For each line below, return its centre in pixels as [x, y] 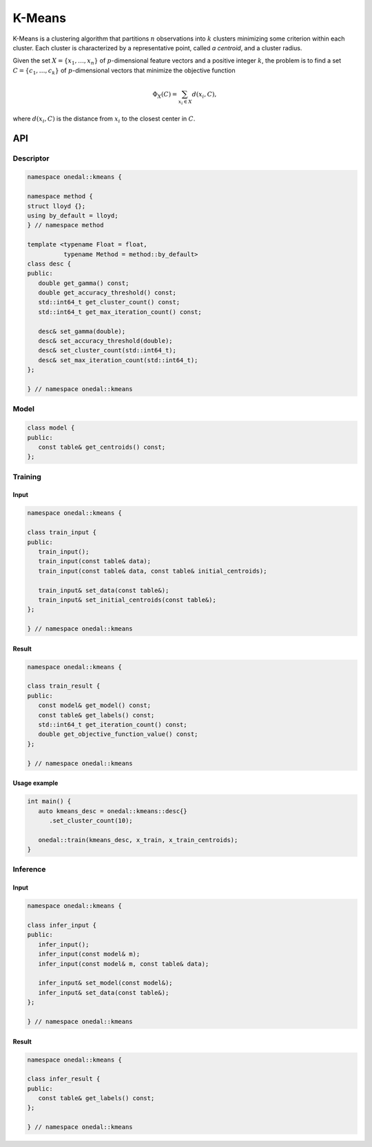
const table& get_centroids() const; [102, 447]
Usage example [35, 783]
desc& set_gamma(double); [82, 331]
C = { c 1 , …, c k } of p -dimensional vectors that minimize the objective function [124, 71]
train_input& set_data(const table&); [104, 590]
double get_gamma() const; [84, 283]
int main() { [49, 801]
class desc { [49, 264]
